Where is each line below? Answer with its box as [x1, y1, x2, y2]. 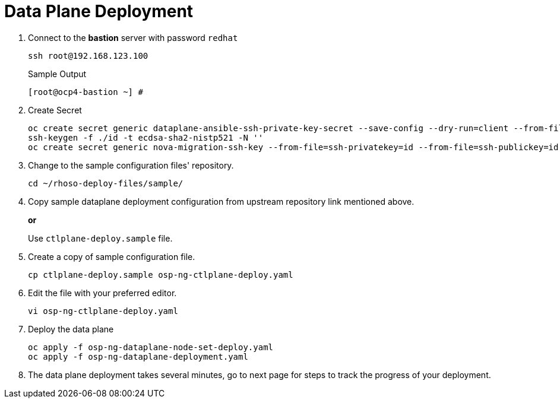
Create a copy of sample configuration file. [28, 251, 195, 262]
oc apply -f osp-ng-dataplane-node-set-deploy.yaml [28, 342, 274, 352]
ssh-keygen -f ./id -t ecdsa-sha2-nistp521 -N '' [28, 132, 264, 142]
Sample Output [28, 68, 87, 79]
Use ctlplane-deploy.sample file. [28, 233, 173, 243]
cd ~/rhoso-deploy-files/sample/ [28, 178, 183, 188]
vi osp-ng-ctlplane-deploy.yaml [28, 306, 178, 316]
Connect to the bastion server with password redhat [28, 32, 238, 43]
